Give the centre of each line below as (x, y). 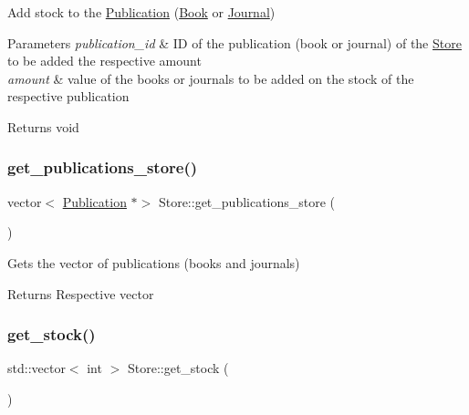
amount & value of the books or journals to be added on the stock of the (211, 78)
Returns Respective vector (81, 293)
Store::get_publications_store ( (247, 201)
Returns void (43, 126)
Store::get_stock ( (178, 368)
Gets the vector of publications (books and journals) (154, 262)
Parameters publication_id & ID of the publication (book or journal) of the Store (234, 42)
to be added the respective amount (104, 61)
